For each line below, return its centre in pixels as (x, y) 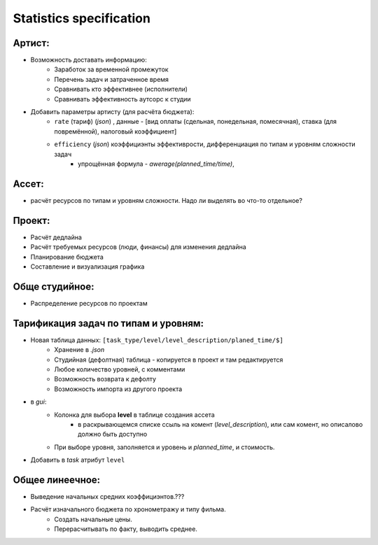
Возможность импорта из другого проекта (118, 389)
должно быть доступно (113, 434)
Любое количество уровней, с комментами (120, 369)
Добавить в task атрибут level (78, 460)
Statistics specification (82, 18)
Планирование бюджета (67, 257)
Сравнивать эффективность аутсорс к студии (123, 99)
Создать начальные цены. (93, 519)
